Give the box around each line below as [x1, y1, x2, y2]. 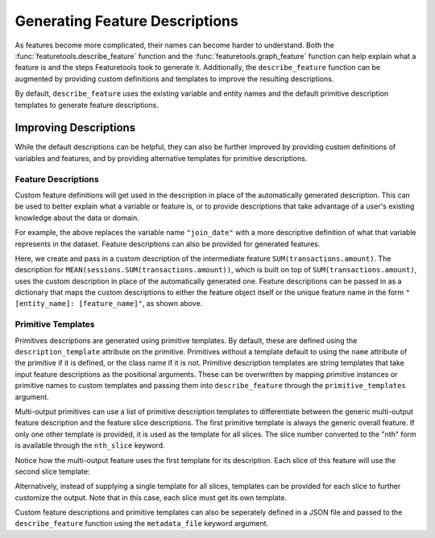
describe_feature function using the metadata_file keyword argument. [14, 519, 269, 528]
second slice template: [14, 466, 90, 476]
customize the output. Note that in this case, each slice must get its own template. [14, 492, 288, 503]
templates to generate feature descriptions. [14, 100, 159, 110]
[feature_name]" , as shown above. [78, 299, 203, 308]
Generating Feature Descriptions [14, 12, 239, 30]
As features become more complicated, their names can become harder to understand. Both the [14, 40, 334, 50]
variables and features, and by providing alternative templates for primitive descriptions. [14, 153, 308, 163]
